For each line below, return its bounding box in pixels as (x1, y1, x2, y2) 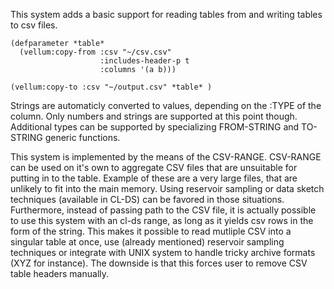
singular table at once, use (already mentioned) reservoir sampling (10, 236, 285, 248)
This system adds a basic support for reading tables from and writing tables (10, 9, 323, 20)
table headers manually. (10, 268, 110, 279)
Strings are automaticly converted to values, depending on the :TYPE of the (10, 100, 322, 111)
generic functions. (44, 132, 121, 143)
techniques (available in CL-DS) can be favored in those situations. (10, 194, 285, 205)
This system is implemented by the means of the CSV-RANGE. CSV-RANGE (10, 151, 322, 163)
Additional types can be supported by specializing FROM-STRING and (10, 121, 300, 133)
